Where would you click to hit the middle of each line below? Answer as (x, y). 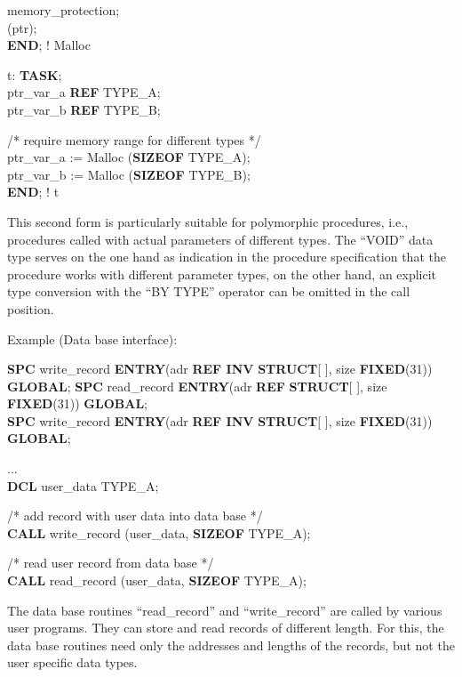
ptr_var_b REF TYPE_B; (84, 109)
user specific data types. (72, 662)
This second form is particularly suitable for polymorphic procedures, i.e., (208, 221)
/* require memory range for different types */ (134, 139)
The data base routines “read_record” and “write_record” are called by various (225, 610)
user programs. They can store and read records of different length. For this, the (226, 628)
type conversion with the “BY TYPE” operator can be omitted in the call (209, 291)
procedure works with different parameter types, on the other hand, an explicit (222, 274)
